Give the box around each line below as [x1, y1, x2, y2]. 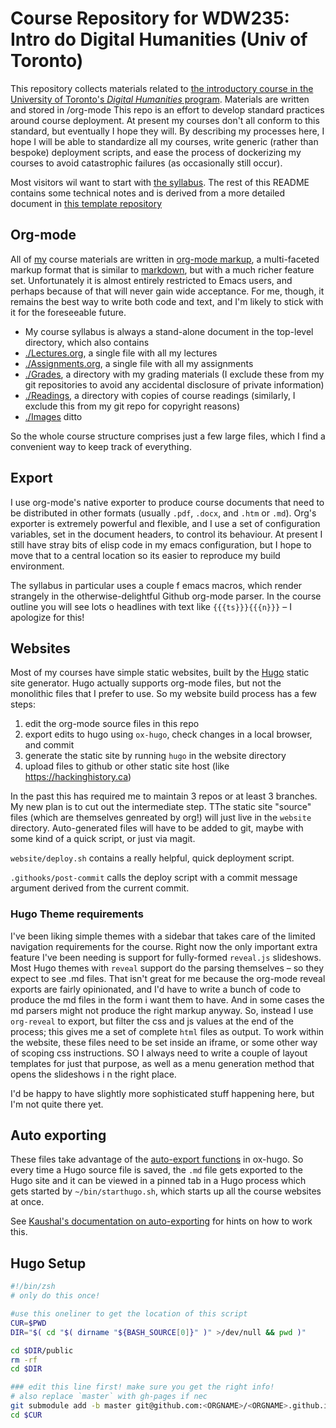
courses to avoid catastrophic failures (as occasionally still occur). [10, 157, 283, 169]
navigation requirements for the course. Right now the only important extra [10, 940, 318, 952]
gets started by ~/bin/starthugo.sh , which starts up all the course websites [10, 1185, 322, 1197]
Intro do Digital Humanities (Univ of [10, 28, 308, 51]
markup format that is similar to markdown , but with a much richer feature [10, 263, 315, 276]
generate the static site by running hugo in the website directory [24, 750, 287, 762]
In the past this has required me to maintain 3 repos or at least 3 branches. [10, 790, 318, 802]
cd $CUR [10, 1410, 43, 1420]
